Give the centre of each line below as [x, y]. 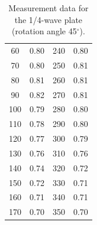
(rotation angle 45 [44, 31]
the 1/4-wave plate [48, 19]
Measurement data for [48, 8]
